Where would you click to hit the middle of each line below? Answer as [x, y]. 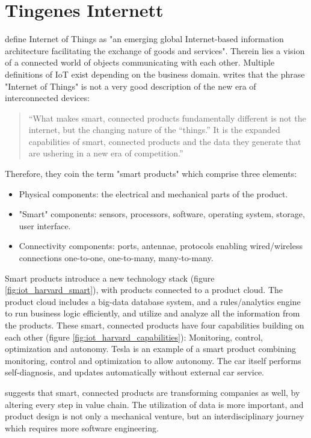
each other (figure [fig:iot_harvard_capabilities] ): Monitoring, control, [134, 337]
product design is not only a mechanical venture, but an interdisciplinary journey [155, 416]
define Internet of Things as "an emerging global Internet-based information [144, 39]
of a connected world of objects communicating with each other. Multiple [140, 62]
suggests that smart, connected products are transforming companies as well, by [152, 392]
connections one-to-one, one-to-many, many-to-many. [116, 258]
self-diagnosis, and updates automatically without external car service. [135, 372]
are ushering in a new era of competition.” [106, 153]
